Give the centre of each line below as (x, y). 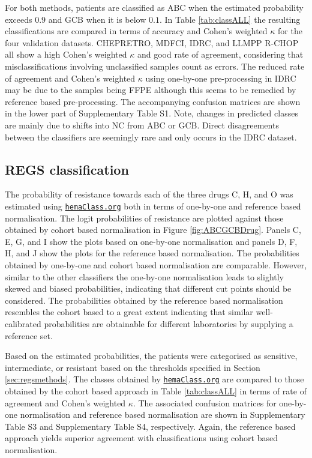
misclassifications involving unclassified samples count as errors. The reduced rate (155, 66)
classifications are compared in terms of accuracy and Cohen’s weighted (136, 31)
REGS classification (67, 169)
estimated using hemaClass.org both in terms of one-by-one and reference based (153, 206)
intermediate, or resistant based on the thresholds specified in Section (133, 367)
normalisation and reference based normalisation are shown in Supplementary (163, 414)
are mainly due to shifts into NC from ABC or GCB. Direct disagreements (142, 125)
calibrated (23, 323)
